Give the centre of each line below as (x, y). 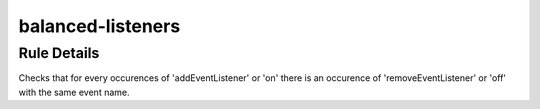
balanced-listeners (99, 26)
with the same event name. (74, 92)
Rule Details (59, 53)
